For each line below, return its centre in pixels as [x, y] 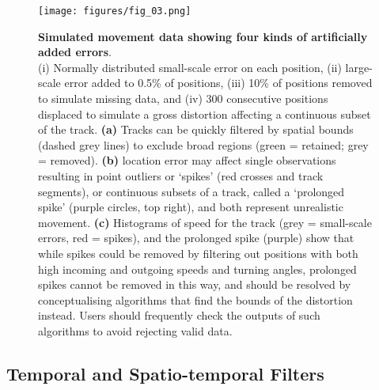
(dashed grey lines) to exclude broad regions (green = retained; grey [203, 144]
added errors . [75, 52]
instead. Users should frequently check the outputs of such [179, 315]
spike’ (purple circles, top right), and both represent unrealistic [191, 207]
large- [359, 67]
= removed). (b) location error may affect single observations [187, 160]
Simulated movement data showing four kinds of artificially [203, 36]
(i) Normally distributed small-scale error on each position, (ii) [190, 67]
